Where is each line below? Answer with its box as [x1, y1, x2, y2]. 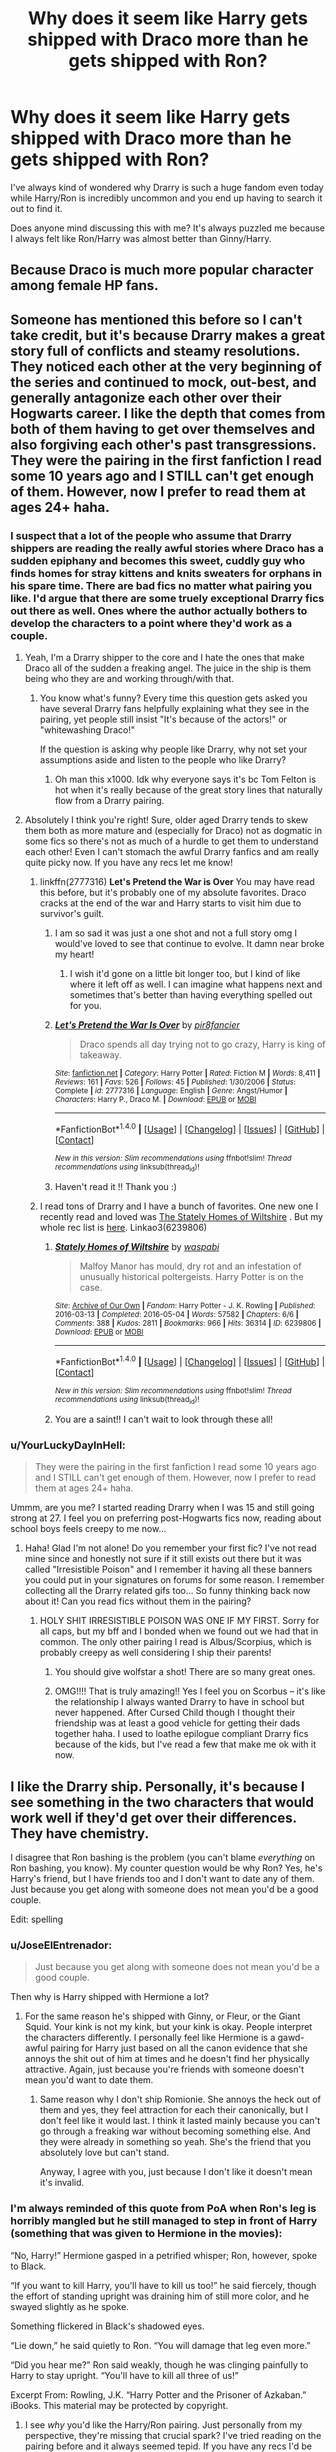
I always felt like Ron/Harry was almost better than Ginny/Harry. [10, 232, 272, 244]
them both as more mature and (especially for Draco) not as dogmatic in [24, 825, 323, 837]
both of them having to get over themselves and [10, 420, 316, 437]
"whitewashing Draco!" [39, 724, 135, 736]
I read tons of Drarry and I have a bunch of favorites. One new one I [39, 1200, 319, 1212]
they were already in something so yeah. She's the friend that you [39, 2136, 312, 2148]
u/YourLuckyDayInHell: [10, 1438, 126, 1452]
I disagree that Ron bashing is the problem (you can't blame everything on [10, 1852, 316, 1864]
